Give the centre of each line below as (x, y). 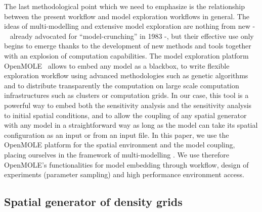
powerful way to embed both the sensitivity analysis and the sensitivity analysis (128, 105)
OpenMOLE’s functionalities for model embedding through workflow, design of (126, 164)
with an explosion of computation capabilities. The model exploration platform (126, 55)
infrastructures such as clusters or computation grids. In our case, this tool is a (126, 95)
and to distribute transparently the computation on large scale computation (122, 85)
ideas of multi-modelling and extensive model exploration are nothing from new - (130, 26)
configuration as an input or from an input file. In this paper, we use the (117, 135)
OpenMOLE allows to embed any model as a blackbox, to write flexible (117, 65)
